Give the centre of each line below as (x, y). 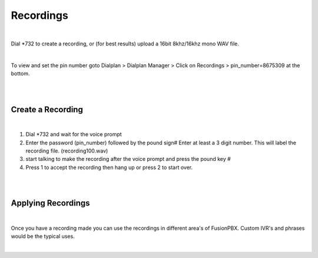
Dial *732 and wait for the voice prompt (74, 134)
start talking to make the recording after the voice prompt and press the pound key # (128, 159)
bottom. (20, 74)
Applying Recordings (51, 203)
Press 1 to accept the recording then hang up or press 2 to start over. (109, 167)
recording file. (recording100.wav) (67, 151)
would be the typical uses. (43, 236)
